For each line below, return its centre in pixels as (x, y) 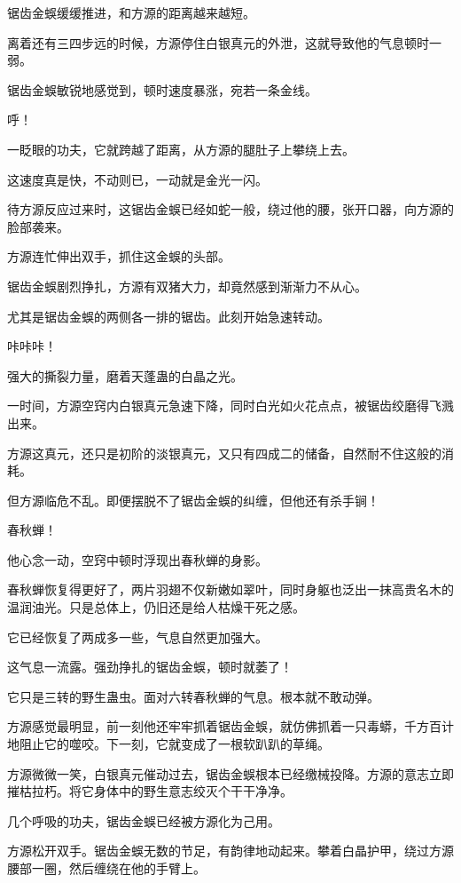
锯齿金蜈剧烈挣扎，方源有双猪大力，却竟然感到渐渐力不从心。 (187, 286)
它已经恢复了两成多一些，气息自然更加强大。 (137, 636)
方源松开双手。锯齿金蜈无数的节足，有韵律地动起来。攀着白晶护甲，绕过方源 (230, 851)
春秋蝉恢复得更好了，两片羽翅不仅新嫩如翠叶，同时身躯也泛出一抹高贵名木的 (230, 589)
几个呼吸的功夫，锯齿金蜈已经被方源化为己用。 (144, 820)
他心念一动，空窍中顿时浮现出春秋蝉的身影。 (137, 559)
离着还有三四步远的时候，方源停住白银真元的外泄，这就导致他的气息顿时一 (224, 42)
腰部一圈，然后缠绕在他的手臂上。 (106, 868)
